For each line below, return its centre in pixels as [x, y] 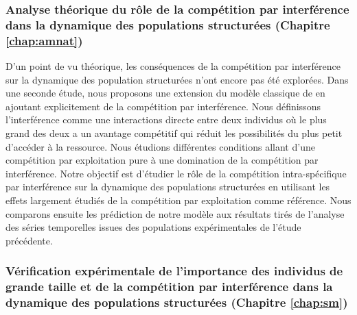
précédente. [29, 240]
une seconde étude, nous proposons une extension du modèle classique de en [165, 93]
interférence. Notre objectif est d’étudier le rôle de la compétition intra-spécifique [176, 173]
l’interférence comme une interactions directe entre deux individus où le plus [166, 119]
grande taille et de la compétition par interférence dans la [169, 287]
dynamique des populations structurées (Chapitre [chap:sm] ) [177, 302]
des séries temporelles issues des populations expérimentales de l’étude [153, 227]
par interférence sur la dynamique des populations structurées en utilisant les [168, 187]
